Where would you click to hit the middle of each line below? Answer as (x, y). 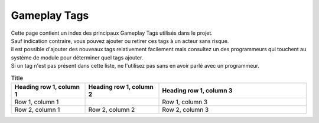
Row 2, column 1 (37, 109)
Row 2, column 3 (185, 109)
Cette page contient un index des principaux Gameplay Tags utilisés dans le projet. (112, 33)
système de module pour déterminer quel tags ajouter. (77, 57)
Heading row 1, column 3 (197, 90)
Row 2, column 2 (112, 109)
